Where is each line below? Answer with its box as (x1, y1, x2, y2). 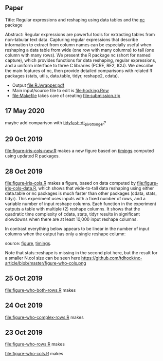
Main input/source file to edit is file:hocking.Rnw (12, 87, 109, 93)
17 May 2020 (5, 107, 45, 115)
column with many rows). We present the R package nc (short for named (5, 52, 151, 58)
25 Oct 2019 (5, 274, 43, 283)
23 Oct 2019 (5, 328, 43, 337)
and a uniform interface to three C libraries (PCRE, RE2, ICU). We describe (5, 62, 154, 68)
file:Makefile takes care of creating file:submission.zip (12, 93, 121, 98)
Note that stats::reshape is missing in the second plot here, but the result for (5, 250, 158, 256)
